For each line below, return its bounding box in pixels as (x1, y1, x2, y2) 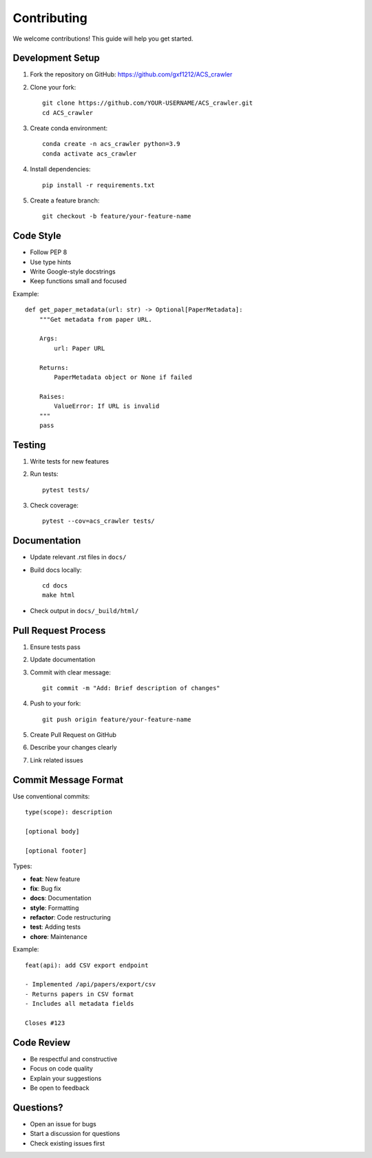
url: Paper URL (54, 344, 105, 352)
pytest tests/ (42, 486, 90, 494)
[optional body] (25, 827, 80, 835)
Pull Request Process (12, 624, 106, 637)
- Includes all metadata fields (25, 1000, 134, 1008)
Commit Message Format (12, 774, 123, 785)
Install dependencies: (30, 165, 91, 174)
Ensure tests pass (30, 643, 81, 651)
